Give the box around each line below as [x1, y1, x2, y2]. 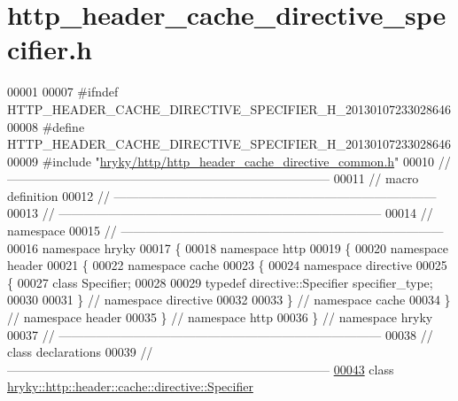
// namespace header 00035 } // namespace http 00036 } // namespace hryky [7, 308, 433, 327]
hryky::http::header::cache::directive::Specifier [7, 377, 253, 396]
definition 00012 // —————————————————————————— [7, 186, 437, 204]
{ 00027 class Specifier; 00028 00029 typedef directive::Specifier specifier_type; [7, 273, 433, 291]
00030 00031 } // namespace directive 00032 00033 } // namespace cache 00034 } [7, 290, 451, 309]
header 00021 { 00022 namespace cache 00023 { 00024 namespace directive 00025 [7, 256, 447, 274]
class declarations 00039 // [7, 343, 153, 361]
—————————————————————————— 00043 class [7, 359, 394, 378]
